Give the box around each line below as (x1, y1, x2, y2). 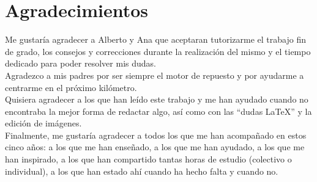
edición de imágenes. (5, 117, 82, 129)
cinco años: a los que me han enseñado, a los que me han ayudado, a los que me (5, 140, 305, 153)
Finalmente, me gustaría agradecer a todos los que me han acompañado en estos (5, 128, 307, 141)
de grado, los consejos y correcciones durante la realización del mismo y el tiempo (5, 45, 311, 57)
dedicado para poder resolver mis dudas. (5, 57, 156, 70)
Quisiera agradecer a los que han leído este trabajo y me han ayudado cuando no (5, 93, 308, 106)
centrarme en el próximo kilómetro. (5, 81, 137, 93)
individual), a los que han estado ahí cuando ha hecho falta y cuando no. (5, 164, 278, 177)
